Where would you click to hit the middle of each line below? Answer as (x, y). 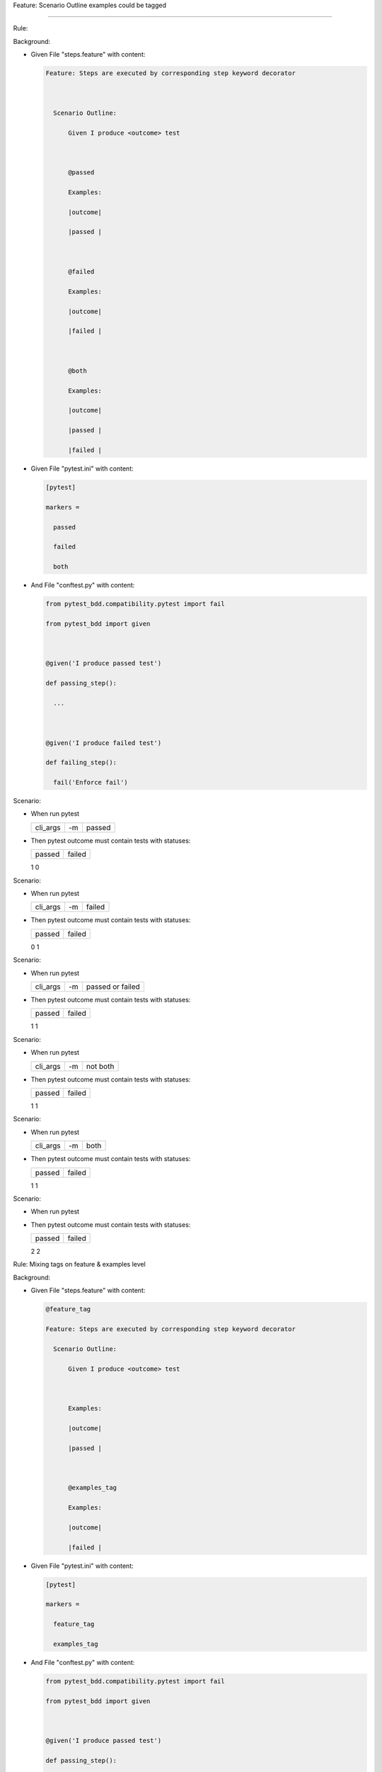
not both (100, 1066)
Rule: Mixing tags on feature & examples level (80, 1264)
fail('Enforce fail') (91, 783)
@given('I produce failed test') (104, 743)
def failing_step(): (81, 763)
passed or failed (113, 987)
